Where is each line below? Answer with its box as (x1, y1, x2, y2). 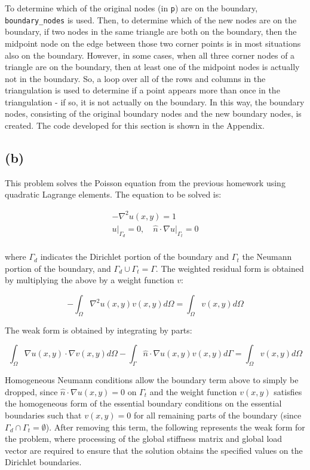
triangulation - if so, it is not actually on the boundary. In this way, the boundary (5, 95, 305, 108)
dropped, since (5, 385, 58, 398)
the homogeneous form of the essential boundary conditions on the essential (5, 397, 282, 410)
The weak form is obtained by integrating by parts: (5, 323, 192, 336)
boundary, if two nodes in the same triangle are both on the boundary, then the (5, 25, 297, 38)
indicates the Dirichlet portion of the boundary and (40, 250, 229, 263)
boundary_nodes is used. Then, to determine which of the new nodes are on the (5, 13, 297, 26)
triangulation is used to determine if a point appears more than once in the (5, 84, 280, 96)
